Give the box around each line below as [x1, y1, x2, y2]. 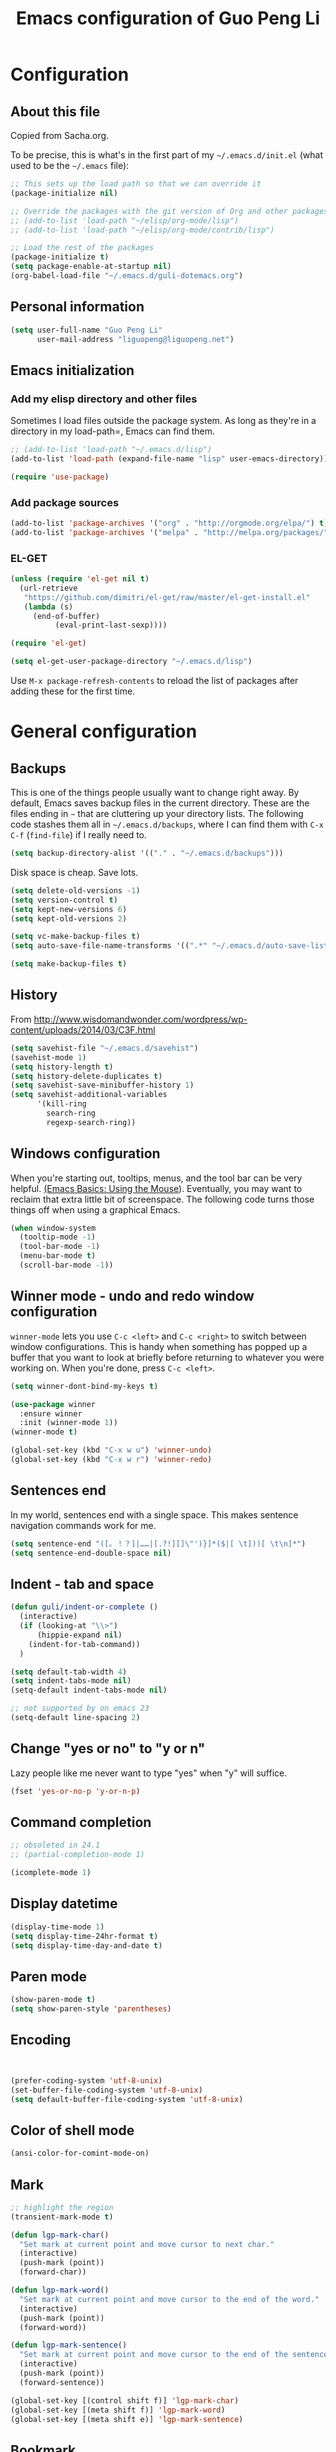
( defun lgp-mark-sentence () [10, 2340, 128, 2351]
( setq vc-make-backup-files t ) [10, 932, 141, 942]
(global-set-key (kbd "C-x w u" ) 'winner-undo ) [10, 1445, 213, 1456]
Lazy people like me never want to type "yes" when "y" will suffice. [10, 1767, 288, 1779]
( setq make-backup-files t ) [10, 959, 128, 969]
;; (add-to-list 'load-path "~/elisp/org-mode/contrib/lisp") [10, 225, 275, 235]
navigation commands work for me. [10, 1519, 157, 1531]
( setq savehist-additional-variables [10, 1090, 168, 1100]
